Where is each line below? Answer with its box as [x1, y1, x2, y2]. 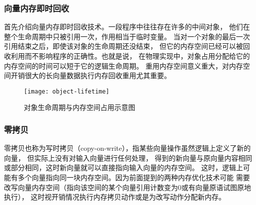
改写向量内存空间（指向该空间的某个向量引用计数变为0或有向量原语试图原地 [4, 182, 251, 192]
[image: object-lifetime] [24, 88, 109, 95]
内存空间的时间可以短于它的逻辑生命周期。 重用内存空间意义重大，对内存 [4, 60, 243, 71]
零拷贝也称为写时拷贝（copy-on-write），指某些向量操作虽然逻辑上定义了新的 [4, 143, 251, 153]
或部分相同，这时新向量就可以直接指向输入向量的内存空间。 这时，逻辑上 [4, 162, 243, 173]
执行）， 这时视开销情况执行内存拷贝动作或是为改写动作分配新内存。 [4, 192, 226, 202]
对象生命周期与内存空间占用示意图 [24, 102, 135, 112]
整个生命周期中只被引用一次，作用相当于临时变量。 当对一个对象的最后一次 [4, 31, 250, 41]
